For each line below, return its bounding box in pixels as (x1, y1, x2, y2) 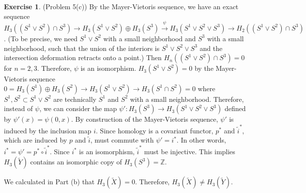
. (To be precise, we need (4, 33, 78, 43)
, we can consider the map (39, 103, 117, 113)
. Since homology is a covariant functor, (96, 125, 214, 135)
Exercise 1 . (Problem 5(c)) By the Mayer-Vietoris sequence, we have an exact (4, 1, 239, 11)
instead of (4, 103, 33, 113)
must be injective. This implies (144, 146, 235, 156)
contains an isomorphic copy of (30, 157, 122, 167)
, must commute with (90, 135, 154, 145)
